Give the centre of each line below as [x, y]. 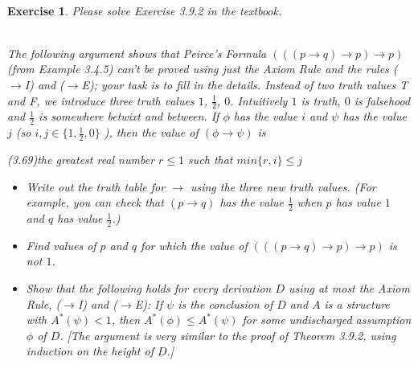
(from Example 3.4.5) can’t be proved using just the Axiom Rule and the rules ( [203, 69]
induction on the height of [90, 351]
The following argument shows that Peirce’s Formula [137, 53]
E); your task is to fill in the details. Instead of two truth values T [245, 84]
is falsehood [382, 100]
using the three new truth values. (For [283, 186]
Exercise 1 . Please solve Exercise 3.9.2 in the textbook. [145, 10]
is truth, [321, 100]
